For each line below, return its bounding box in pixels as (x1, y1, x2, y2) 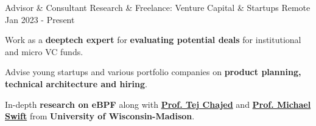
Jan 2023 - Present (5, 13, 75, 25)
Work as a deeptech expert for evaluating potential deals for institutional (5, 33, 301, 46)
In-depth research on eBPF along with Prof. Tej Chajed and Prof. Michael (5, 98, 311, 110)
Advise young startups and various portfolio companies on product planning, (5, 65, 301, 78)
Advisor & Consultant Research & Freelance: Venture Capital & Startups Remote (5, 1, 311, 13)
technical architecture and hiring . (5, 77, 147, 90)
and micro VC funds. (5, 45, 83, 58)
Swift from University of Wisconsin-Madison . (5, 110, 195, 122)
